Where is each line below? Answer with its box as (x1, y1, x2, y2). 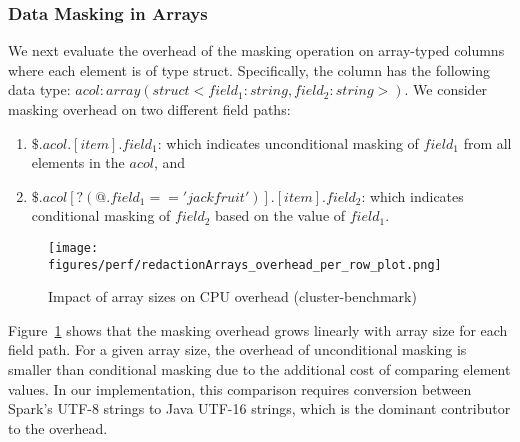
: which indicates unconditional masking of (157, 132, 419, 153)
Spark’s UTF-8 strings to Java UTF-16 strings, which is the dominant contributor (8, 398, 511, 419)
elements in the (31, 152, 125, 173)
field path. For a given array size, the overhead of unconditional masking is (8, 339, 467, 360)
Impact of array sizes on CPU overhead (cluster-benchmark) (48, 286, 417, 307)
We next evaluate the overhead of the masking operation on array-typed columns (8, 40, 505, 61)
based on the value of (215, 205, 346, 226)
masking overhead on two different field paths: (8, 99, 291, 119)
